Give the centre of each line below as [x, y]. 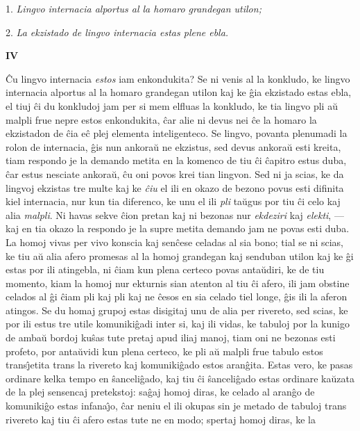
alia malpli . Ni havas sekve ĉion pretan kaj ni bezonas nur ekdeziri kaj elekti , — [175, 214]
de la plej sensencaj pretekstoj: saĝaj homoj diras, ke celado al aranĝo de [160, 392]
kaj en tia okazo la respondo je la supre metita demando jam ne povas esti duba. [178, 228]
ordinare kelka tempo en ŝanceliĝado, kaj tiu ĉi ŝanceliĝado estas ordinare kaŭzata [180, 378]
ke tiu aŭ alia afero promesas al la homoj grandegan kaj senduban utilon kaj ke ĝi [180, 255]
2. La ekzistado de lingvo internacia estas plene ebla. [117, 32]
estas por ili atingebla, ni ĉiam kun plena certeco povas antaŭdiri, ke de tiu [165, 269]
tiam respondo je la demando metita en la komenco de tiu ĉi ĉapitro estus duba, [176, 160]
